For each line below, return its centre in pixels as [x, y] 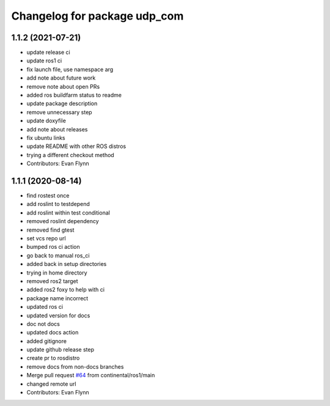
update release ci [48, 53]
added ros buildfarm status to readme [74, 95]
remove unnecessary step [59, 112]
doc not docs [43, 323]
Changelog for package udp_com [97, 16]
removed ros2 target [53, 281]
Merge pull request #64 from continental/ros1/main [91, 375]
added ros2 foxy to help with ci [66, 290]
